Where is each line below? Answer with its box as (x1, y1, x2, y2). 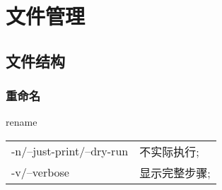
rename (6, 114, 37, 129)
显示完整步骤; (139, 164, 211, 181)
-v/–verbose (11, 164, 69, 181)
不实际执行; (139, 143, 199, 160)
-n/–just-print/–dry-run (11, 143, 129, 160)
